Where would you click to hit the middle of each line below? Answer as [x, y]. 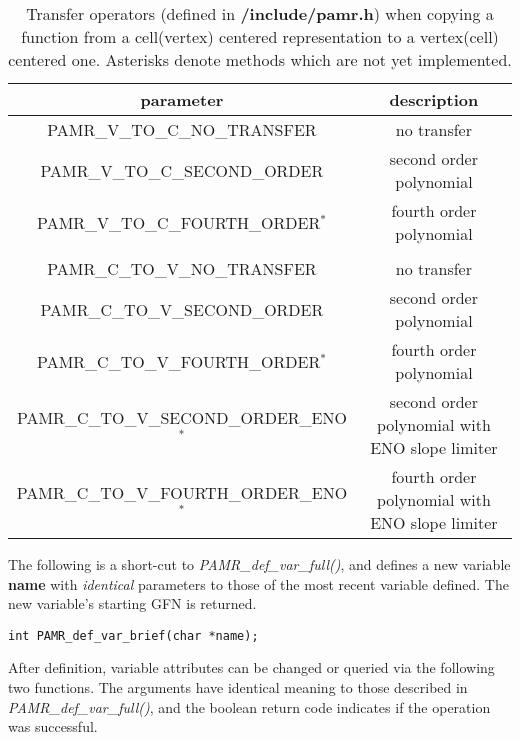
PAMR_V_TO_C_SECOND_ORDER [182, 170]
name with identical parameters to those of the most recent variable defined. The [258, 583]
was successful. [53, 726]
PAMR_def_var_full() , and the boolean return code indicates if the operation [249, 706]
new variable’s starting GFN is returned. [132, 603]
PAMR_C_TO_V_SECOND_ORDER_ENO [181, 417]
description [434, 99]
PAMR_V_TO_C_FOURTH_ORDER [179, 222]
